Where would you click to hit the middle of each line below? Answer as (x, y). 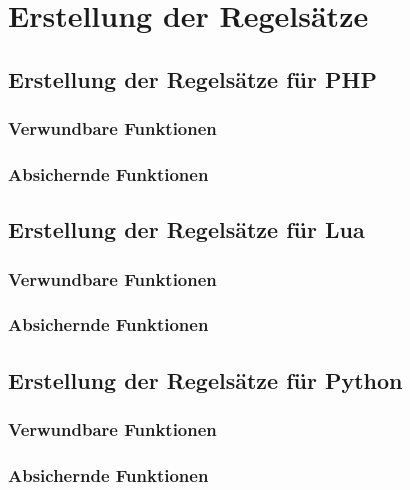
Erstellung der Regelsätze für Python (205, 379)
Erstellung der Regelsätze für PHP (192, 78)
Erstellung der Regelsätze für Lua (186, 229)
